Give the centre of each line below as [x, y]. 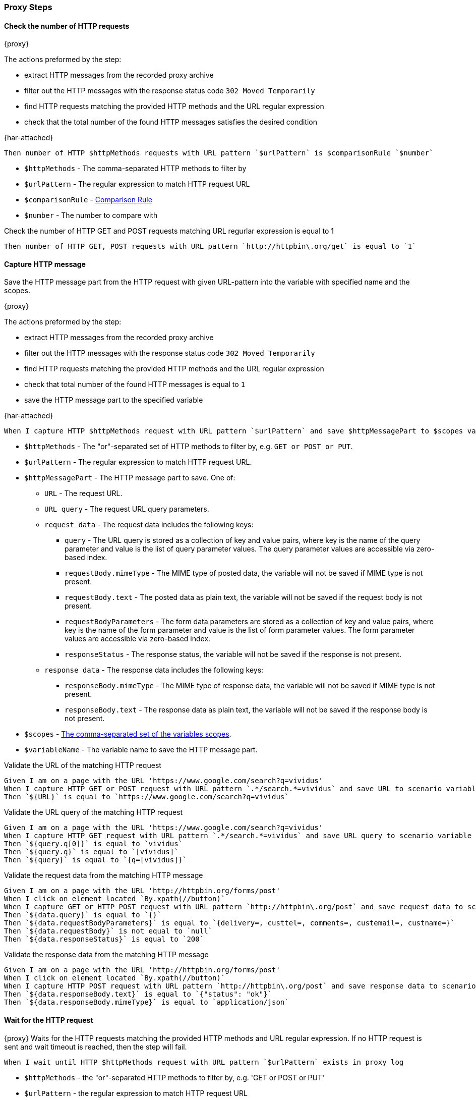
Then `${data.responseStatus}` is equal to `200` [104, 939]
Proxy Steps [28, 7]
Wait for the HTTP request [49, 1020]
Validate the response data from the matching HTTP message [106, 955]
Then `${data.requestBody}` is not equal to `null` [108, 931]
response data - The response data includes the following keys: [154, 670]
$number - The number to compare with [91, 215]
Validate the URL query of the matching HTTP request [94, 812]
